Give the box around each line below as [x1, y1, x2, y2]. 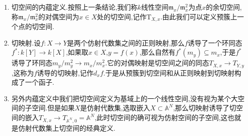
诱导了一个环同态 [188, 37, 243, 47]
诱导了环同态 [11, 58, 52, 68]
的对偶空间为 [38, 11, 80, 21]
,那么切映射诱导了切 [173, 103, 236, 113]
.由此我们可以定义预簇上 [160, 11, 237, 21]
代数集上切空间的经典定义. [32, 122, 116, 133]
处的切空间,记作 [97, 11, 147, 21]
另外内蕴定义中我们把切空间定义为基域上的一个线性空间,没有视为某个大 [11, 93, 238, 103]
